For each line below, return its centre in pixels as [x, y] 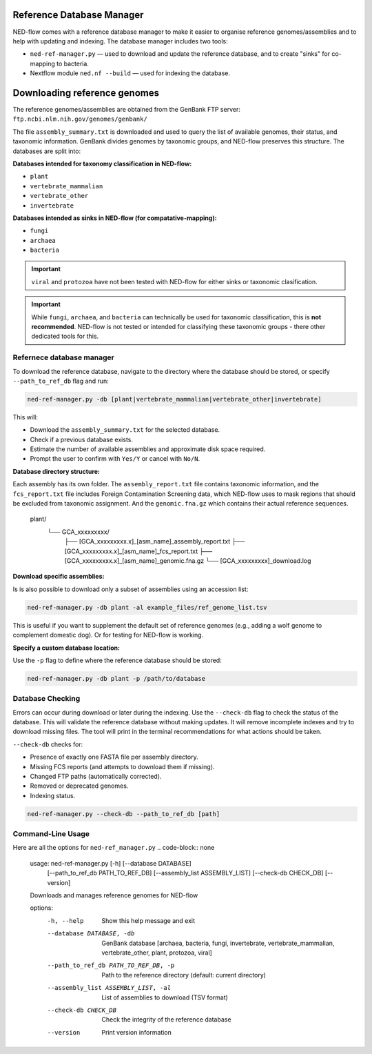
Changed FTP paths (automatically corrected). [96, 776]
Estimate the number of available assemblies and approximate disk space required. [148, 449]
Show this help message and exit [148, 920]
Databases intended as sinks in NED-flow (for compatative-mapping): [115, 218]
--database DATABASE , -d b [91, 934]
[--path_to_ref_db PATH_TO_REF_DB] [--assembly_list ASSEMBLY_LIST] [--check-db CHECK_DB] [185, 873]
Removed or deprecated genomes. [79, 786]
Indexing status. [53, 795]
